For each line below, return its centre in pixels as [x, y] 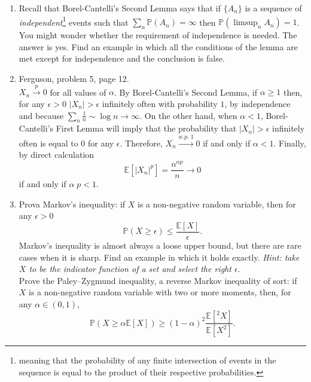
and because [41, 115]
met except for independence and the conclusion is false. [122, 58]
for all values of [78, 92]
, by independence [257, 104]
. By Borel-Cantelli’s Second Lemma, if [186, 92]
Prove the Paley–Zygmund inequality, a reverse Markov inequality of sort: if [158, 280]
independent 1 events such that [74, 21]
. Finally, [290, 143]
